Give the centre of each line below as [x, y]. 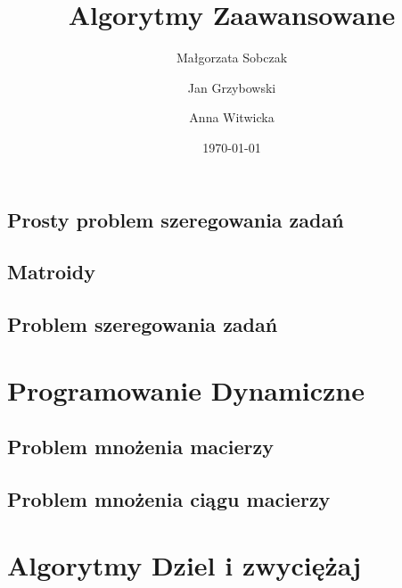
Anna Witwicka [232, 117]
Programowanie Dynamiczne [186, 389]
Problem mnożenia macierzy [140, 447]
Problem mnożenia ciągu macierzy [169, 499]
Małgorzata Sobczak [232, 58]
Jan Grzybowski [232, 87]
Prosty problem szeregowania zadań [176, 219]
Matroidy [51, 272]
